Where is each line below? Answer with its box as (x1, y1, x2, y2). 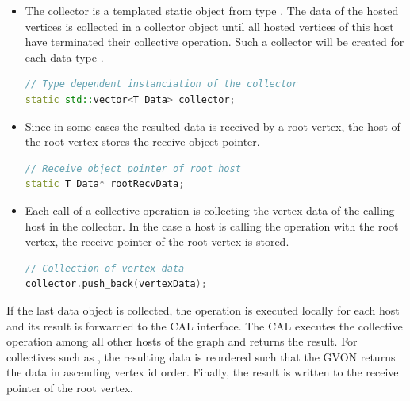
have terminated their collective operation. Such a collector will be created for (25, 33, 404, 50)
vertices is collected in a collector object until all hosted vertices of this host (25, 17, 394, 34)
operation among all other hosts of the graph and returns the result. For (6, 333, 358, 349)
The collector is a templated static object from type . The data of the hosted (25, 2, 399, 18)
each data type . (25, 48, 104, 65)
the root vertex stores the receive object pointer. (25, 133, 260, 150)
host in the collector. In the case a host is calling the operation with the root (25, 217, 399, 234)
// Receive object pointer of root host (25, 162, 241, 174)
